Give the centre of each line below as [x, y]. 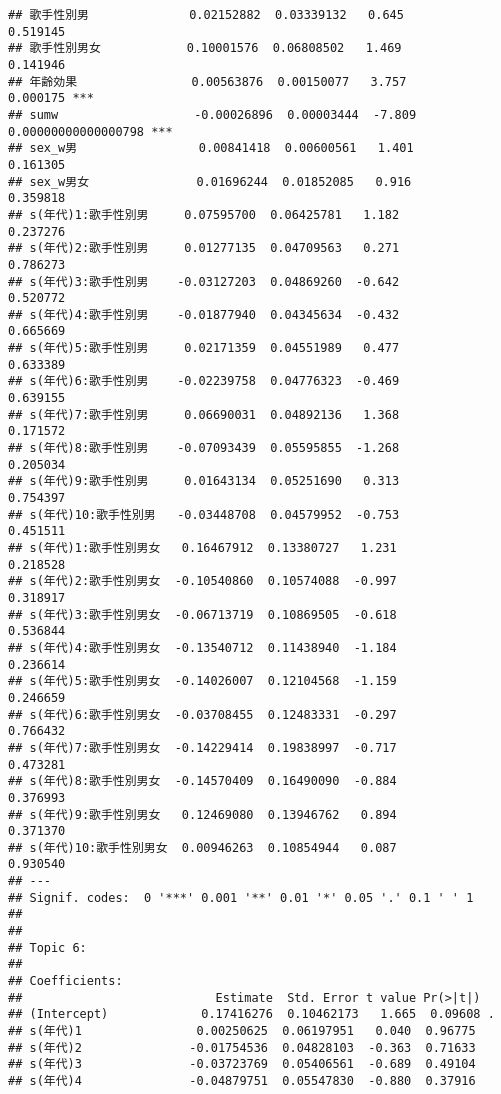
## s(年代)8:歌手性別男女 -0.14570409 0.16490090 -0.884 [202, 781]
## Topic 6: [47, 947]
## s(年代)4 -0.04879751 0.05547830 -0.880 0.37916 [242, 1081]
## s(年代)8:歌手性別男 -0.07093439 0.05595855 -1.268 [204, 448]
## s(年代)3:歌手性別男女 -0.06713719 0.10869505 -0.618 [202, 614]
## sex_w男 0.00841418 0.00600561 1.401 [211, 148]
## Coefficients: [65, 981]
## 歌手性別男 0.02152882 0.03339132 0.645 [206, 15]
